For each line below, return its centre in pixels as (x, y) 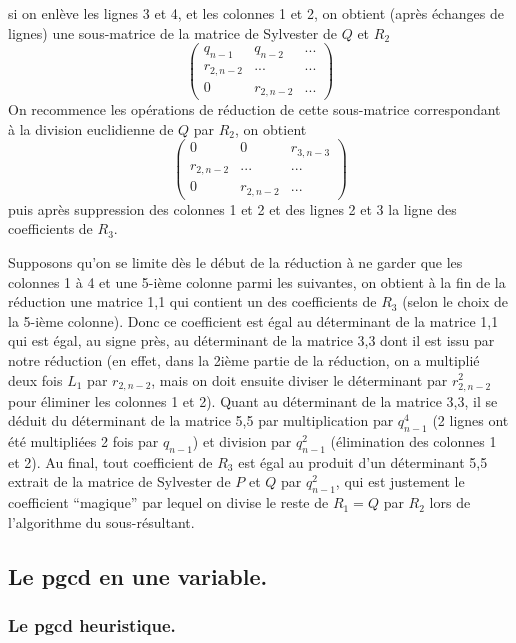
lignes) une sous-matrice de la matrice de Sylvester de (172, 32)
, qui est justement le (400, 481)
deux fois (35, 379)
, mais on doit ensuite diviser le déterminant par (299, 379)
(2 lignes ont (470, 420)
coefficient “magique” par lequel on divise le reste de (168, 502)
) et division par (242, 441)
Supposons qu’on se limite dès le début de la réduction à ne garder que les (235, 261)
